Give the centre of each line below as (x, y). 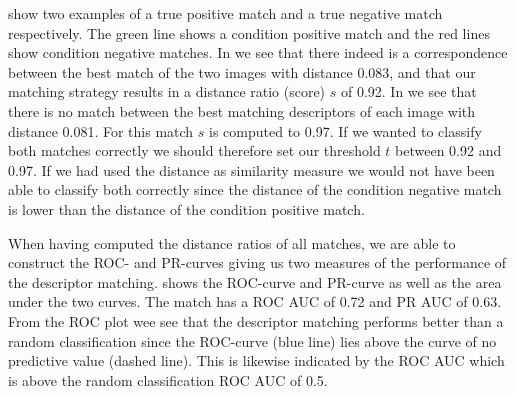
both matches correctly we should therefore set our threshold (194, 150)
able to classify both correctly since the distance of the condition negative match (255, 189)
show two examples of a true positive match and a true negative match (225, 13)
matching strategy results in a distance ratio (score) (167, 91)
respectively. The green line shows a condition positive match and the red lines (249, 32)
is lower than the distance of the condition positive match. (186, 208)
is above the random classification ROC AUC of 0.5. (168, 379)
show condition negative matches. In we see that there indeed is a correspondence (258, 52)
